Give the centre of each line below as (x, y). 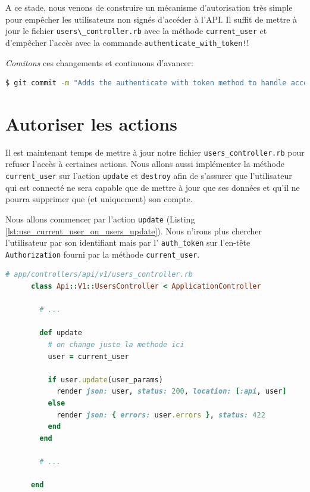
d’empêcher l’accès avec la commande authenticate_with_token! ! (127, 42)
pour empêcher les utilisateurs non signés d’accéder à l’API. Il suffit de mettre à (151, 19)
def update (61, 333)
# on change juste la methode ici (116, 345)
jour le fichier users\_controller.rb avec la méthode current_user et (136, 31)
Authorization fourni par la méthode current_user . (103, 254)
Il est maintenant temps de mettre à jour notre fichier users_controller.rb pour (155, 152)
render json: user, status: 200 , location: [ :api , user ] (171, 392)
